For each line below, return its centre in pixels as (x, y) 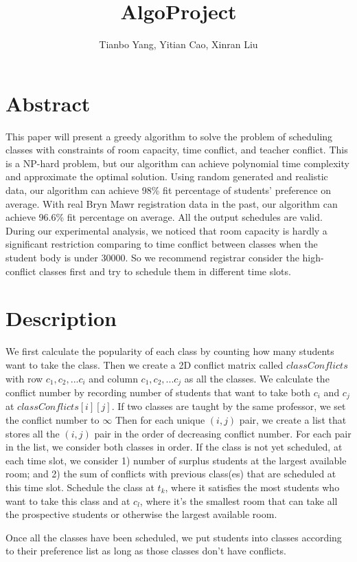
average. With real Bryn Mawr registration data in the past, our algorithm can (172, 203)
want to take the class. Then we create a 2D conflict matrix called (145, 364)
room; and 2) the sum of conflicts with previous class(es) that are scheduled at (171, 474)
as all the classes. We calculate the (257, 378)
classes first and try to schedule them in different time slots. (165, 271)
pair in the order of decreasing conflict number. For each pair (223, 433)
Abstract (48, 103)
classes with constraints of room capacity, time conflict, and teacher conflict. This (177, 150)
